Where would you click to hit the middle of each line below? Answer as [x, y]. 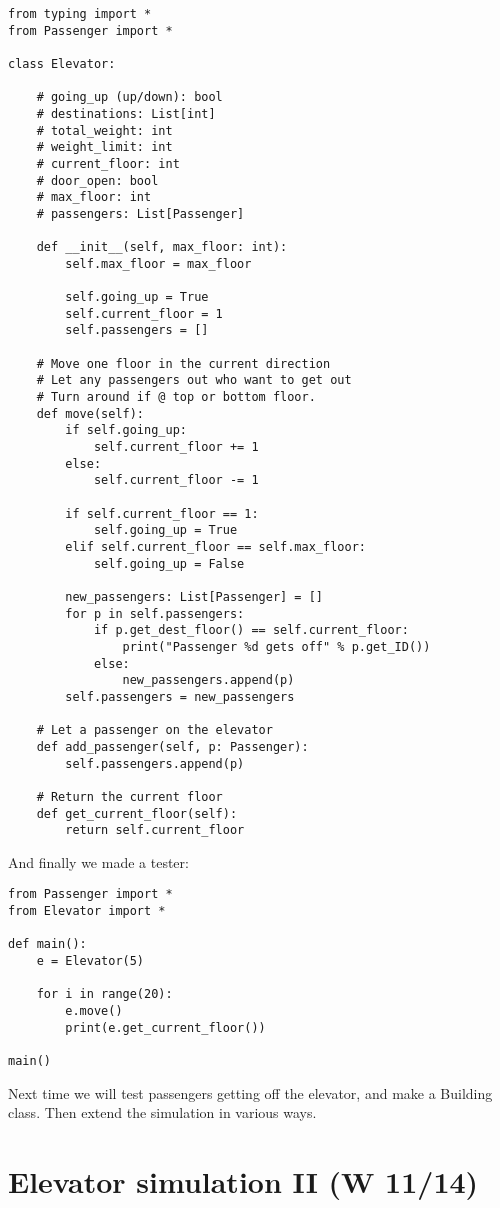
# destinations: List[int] [126, 113]
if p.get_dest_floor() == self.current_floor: [251, 630]
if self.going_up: [126, 430]
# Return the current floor [129, 796]
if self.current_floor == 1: [162, 513]
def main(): [47, 944]
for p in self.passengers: [155, 613]
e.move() [94, 1011]
